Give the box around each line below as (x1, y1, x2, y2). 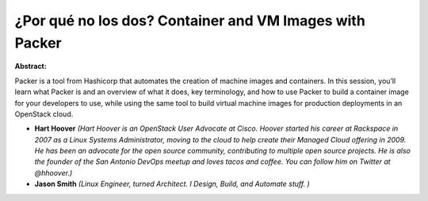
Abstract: (14, 62, 47, 71)
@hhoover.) (34, 168, 73, 177)
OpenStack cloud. (14, 109, 74, 119)
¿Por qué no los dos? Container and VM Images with (14, 12, 366, 29)
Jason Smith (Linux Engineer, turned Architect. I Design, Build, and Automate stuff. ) (34, 179, 311, 189)
